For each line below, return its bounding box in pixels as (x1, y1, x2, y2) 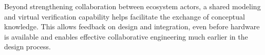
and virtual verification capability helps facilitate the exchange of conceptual (4, 11, 245, 22)
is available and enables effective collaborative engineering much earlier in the (4, 31, 248, 42)
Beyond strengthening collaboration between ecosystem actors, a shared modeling (4, 1, 261, 11)
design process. (4, 41, 51, 52)
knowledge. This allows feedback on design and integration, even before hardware (4, 21, 260, 32)
